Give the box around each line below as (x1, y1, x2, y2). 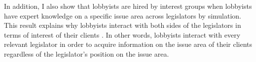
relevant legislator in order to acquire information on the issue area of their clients (4, 39, 253, 49)
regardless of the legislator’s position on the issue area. (4, 48, 169, 59)
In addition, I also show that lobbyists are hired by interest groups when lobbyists (4, 1, 252, 11)
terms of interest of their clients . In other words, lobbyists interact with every (4, 29, 241, 40)
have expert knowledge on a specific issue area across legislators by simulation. (4, 10, 241, 21)
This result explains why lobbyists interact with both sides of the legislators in (4, 20, 241, 30)
